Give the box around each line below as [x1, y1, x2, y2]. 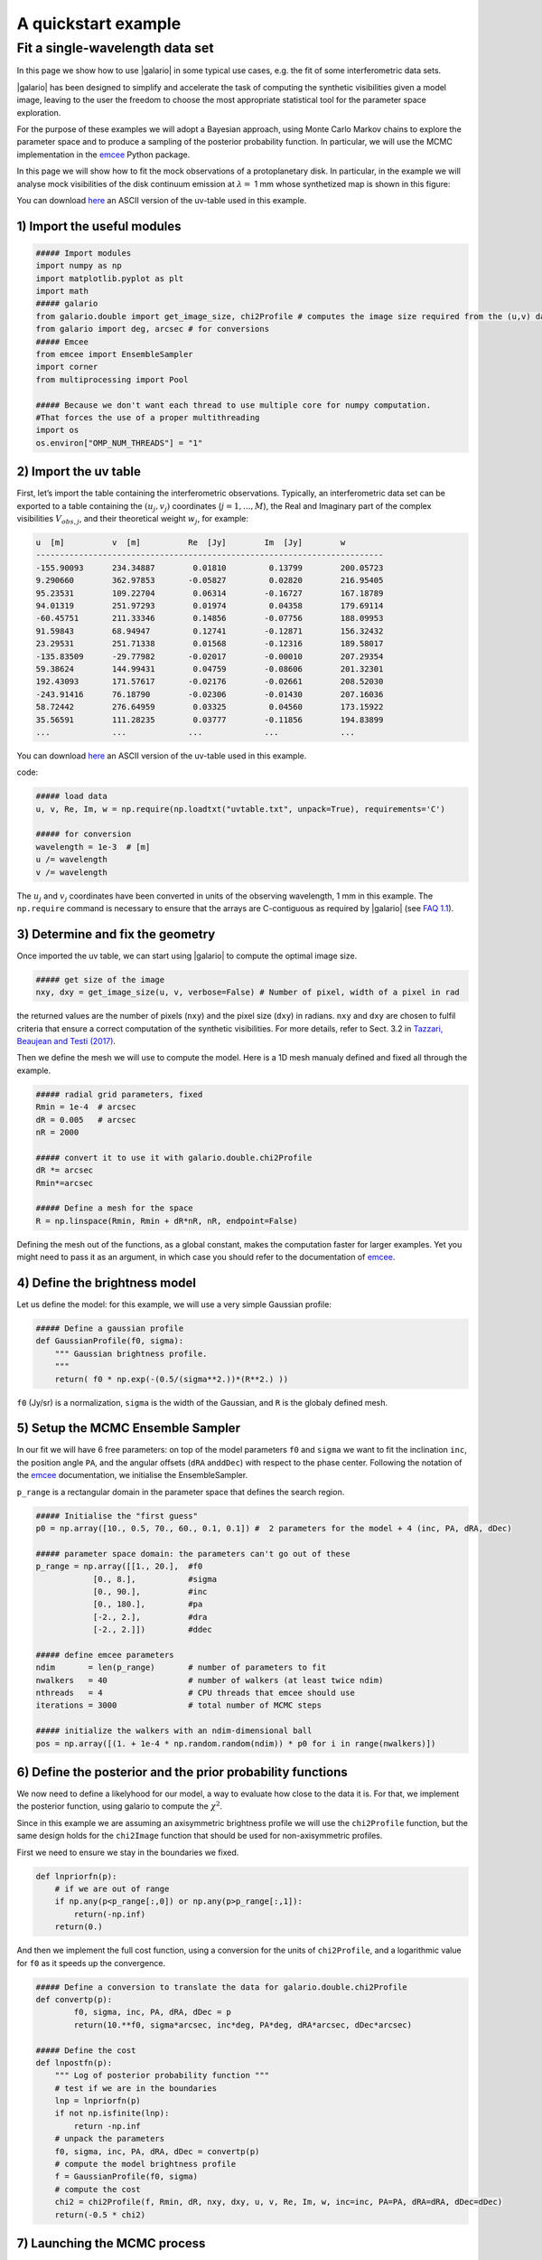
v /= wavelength [35, 867, 108, 877]
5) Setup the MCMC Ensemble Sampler [16, 1420, 241, 1436]
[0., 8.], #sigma [92, 1574, 217, 1584]
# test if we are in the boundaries [54, 2083, 217, 2093]
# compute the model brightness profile [54, 2159, 237, 2170]
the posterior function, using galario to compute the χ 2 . [16, 1800, 223, 1812]
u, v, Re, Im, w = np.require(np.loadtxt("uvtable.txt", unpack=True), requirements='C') [35, 804, 446, 814]
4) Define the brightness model [16, 1275, 197, 1290]
